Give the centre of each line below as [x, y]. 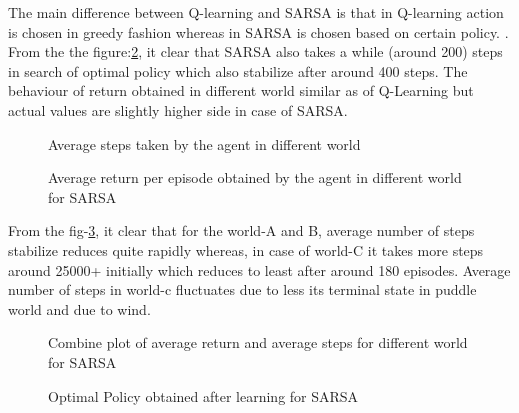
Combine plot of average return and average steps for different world [258, 342]
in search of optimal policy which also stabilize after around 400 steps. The [238, 70]
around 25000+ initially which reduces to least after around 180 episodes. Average [259, 269]
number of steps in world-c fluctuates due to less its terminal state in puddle [242, 289]
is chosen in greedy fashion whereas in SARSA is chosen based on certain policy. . [258, 31]
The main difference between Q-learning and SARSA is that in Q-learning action [256, 12]
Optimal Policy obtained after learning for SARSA [203, 395]
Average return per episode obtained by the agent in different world [255, 177]
